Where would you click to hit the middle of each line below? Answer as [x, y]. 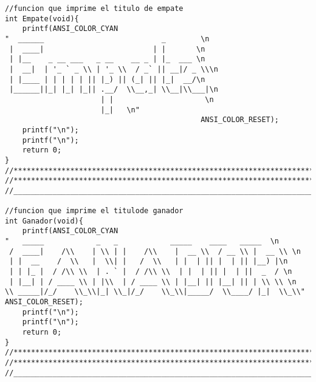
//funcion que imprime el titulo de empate [94, 9]
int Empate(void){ [42, 19]
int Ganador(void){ [44, 221]
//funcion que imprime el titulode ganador [94, 211]
